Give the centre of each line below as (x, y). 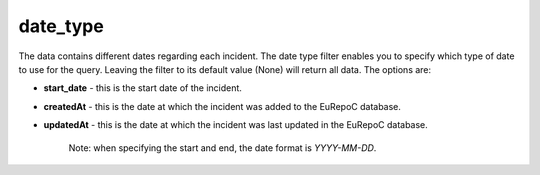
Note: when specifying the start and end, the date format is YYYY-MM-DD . (222, 147)
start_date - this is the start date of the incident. (142, 88)
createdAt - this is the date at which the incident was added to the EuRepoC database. (222, 106)
